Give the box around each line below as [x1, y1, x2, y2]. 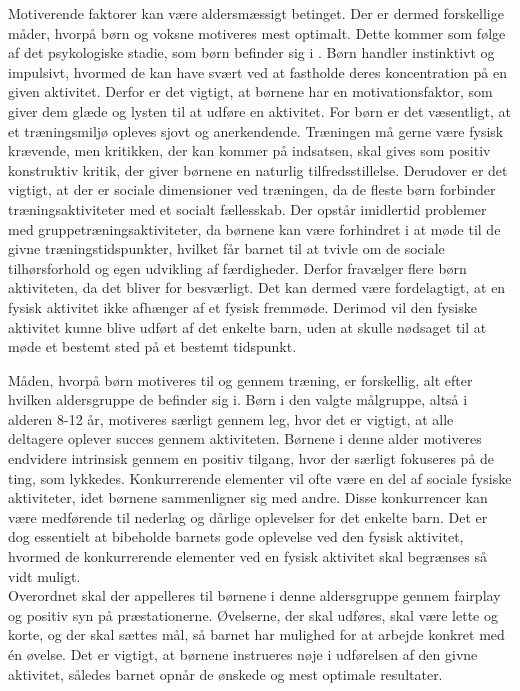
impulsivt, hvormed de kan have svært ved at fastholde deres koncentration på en [8, 61, 508, 82]
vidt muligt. [8, 565, 81, 586]
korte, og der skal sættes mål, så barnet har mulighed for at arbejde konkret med [8, 624, 505, 645]
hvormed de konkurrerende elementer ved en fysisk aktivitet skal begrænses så [8, 546, 487, 567]
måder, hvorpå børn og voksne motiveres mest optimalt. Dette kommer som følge [8, 22, 506, 43]
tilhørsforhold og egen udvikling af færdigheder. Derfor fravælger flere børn [8, 257, 467, 278]
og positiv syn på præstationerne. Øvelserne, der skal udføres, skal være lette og [8, 604, 498, 625]
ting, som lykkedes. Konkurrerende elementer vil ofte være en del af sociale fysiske [8, 467, 512, 488]
